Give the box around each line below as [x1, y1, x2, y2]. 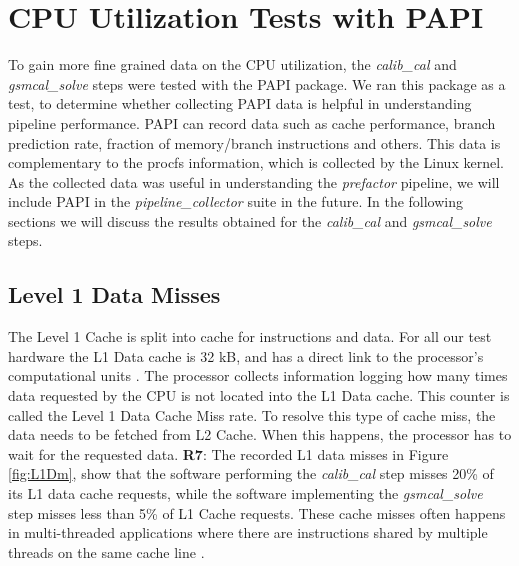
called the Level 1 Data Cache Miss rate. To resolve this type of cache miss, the [8, 404, 496, 425]
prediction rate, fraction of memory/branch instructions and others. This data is [8, 132, 501, 153]
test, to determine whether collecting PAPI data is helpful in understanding [8, 93, 472, 114]
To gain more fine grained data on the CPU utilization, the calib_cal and [8, 54, 457, 75]
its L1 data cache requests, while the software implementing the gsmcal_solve [8, 483, 483, 504]
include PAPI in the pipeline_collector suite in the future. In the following [8, 191, 463, 212]
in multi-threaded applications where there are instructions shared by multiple [8, 522, 488, 543]
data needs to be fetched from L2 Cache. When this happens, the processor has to [8, 424, 512, 445]
